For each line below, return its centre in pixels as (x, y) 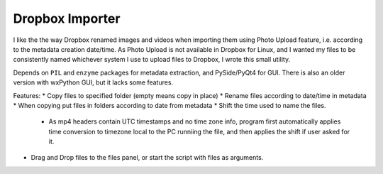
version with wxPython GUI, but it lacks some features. (93, 82)
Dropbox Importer (67, 18)
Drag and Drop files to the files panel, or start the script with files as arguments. (147, 158)
